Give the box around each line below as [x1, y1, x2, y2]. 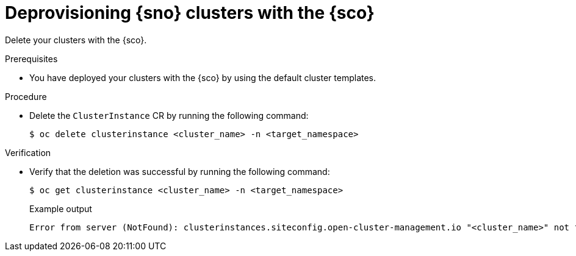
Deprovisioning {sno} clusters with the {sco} [5, 2, 375, 23]
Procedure [5, 91, 47, 102]
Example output [29, 203, 92, 214]
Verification [5, 147, 51, 158]
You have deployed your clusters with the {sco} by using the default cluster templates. [29, 72, 376, 83]
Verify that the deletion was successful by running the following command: [29, 166, 330, 177]
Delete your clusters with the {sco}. [5, 34, 147, 45]
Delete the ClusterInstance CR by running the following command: [29, 110, 309, 121]
